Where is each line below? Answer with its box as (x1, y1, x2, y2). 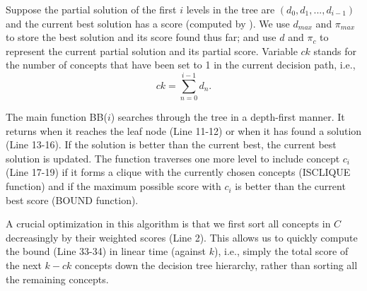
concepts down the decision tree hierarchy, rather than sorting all (75, 258, 358, 273)
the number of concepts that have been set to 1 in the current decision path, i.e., (6, 57, 356, 72)
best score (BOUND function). (6, 192, 139, 207)
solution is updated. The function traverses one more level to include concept (6, 150, 340, 165)
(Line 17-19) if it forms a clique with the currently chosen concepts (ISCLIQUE (6, 165, 351, 179)
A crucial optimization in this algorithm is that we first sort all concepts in (6, 216, 331, 231)
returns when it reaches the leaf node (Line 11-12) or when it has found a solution (6, 123, 362, 138)
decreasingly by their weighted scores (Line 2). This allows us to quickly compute (6, 230, 358, 244)
